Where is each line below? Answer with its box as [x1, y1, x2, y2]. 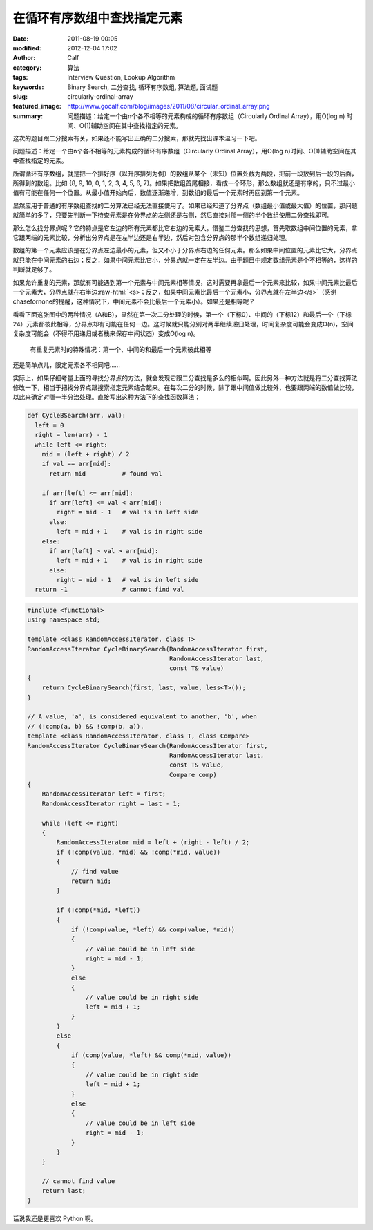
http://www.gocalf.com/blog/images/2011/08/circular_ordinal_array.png [67, 102, 270, 111]
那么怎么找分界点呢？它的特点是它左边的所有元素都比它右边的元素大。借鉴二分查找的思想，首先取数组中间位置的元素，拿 [12, 223, 358, 232]
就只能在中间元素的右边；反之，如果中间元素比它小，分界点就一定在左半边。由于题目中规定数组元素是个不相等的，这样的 [12, 256, 358, 264]
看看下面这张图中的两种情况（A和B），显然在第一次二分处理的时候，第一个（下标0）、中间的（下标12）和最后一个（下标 [12, 310, 352, 318]
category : [12, 63, 42, 72]
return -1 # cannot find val [35, 586, 184, 594]
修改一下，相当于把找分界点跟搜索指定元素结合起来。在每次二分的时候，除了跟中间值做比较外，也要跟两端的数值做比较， [12, 384, 358, 392]
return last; [41, 1186, 86, 1195]
